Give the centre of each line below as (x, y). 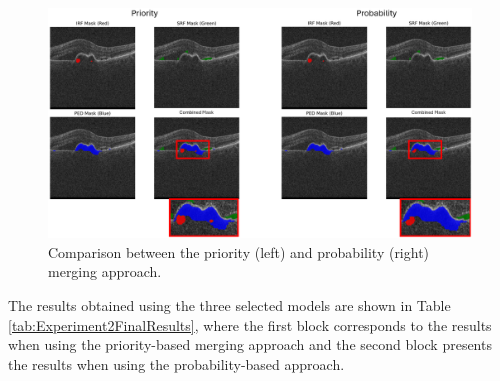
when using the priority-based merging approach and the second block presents (250, 344)
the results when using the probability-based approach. (176, 363)
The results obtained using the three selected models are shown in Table (229, 305)
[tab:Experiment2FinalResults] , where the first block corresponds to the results (250, 324)
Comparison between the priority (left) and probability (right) (239, 251)
